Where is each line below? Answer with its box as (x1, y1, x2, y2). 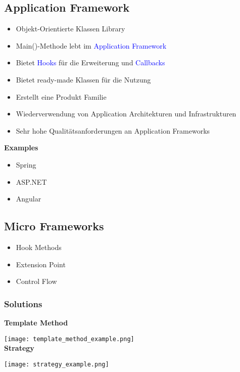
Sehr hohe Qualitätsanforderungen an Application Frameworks (16, 125, 210, 136)
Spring (16, 159, 36, 170)
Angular (16, 193, 41, 204)
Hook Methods (16, 241, 62, 252)
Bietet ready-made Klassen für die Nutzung (16, 74, 151, 85)
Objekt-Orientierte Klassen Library (16, 23, 125, 34)
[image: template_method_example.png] (4, 335, 134, 343)
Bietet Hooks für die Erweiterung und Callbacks (16, 57, 165, 68)
